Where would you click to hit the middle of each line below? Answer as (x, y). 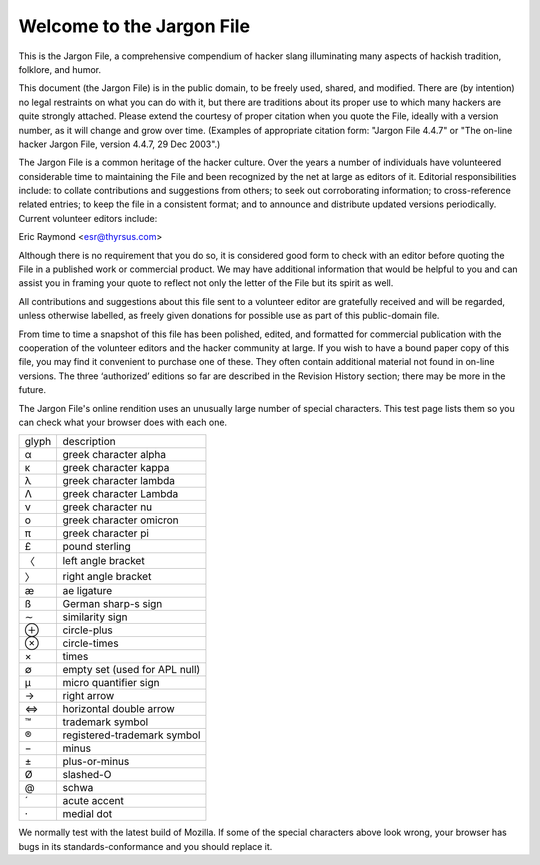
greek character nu (107, 507)
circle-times (90, 643)
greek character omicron (120, 520)
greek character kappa (116, 468)
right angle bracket (107, 577)
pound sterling (96, 547)
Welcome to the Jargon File (134, 26)
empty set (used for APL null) (131, 670)
